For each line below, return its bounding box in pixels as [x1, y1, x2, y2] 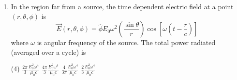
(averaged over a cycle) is [11, 47, 86, 57]
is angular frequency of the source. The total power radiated [37, 37, 216, 48]
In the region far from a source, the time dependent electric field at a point [11, 1, 234, 11]
